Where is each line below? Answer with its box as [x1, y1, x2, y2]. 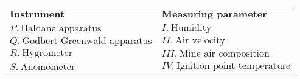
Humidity [170, 23, 212, 33]
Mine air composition [179, 48, 270, 58]
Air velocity [175, 36, 225, 45]
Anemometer [20, 62, 75, 72]
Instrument [10, 7, 65, 21]
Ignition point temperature [176, 61, 291, 71]
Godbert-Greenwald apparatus [22, 36, 152, 46]
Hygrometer [22, 48, 72, 58]
